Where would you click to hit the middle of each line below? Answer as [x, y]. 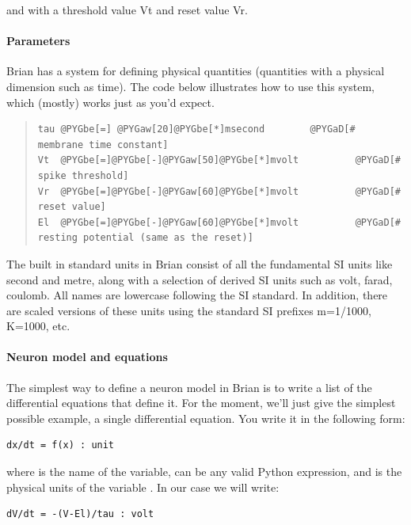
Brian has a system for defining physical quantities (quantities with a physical [196, 71]
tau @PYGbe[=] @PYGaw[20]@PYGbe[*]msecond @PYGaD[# [196, 129]
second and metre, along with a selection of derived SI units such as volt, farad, [200, 279]
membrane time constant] [103, 145]
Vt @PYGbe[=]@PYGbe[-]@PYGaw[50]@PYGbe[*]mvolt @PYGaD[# [219, 160]
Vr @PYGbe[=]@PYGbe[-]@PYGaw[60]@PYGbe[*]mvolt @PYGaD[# [219, 191]
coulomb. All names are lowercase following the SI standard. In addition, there [197, 295]
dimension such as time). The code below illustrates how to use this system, [190, 86]
